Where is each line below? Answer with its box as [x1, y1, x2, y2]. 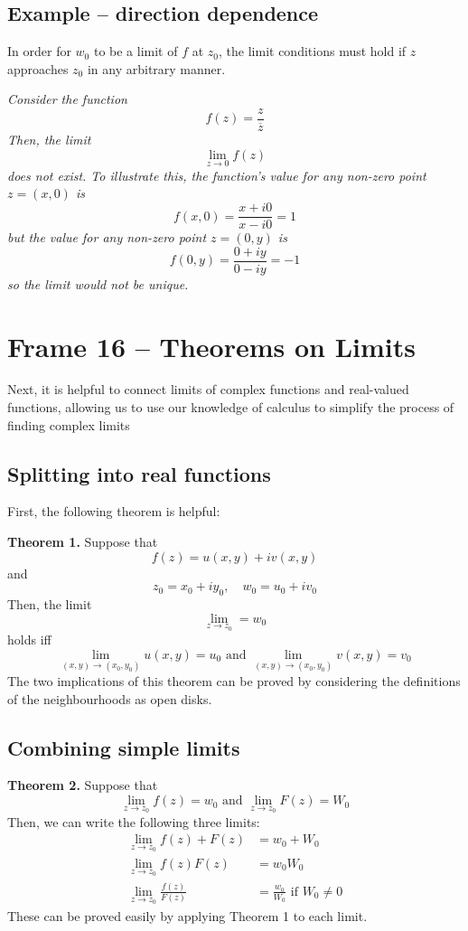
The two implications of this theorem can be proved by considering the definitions [7, 672, 461, 691]
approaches [7, 59, 69, 78]
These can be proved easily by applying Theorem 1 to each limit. [7, 906, 368, 925]
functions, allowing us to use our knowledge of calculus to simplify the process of [7, 398, 454, 417]
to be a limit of [93, 42, 178, 61]
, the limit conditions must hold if [219, 42, 407, 61]
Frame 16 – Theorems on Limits [7, 327, 417, 364]
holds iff [7, 630, 51, 649]
